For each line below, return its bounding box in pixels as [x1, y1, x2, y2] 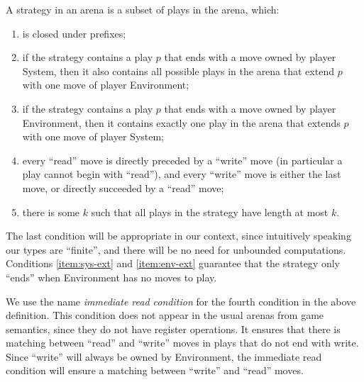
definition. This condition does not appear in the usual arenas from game [6, 308, 324, 322]
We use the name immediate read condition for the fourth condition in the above [6, 293, 356, 308]
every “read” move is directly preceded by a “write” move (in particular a [22, 152, 343, 167]
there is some [22, 204, 80, 219]
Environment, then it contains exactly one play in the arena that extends [22, 115, 341, 130]
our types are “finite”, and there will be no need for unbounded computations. [6, 242, 346, 257]
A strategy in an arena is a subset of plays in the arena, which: [6, 2, 280, 16]
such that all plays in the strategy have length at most [91, 204, 329, 219]
